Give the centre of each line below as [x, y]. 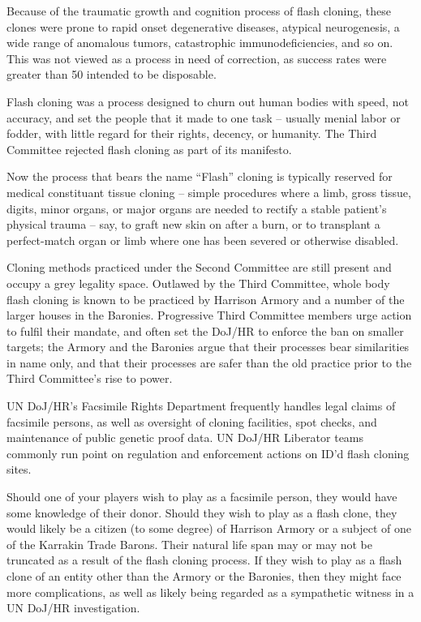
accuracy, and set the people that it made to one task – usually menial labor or [204, 117]
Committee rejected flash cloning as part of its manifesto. [149, 149]
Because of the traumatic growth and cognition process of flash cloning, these [199, 11]
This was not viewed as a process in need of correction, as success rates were [197, 58]
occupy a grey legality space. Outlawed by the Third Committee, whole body [198, 283]
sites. [19, 469]
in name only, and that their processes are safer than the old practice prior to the [209, 362]
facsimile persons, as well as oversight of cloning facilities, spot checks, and [192, 421]
